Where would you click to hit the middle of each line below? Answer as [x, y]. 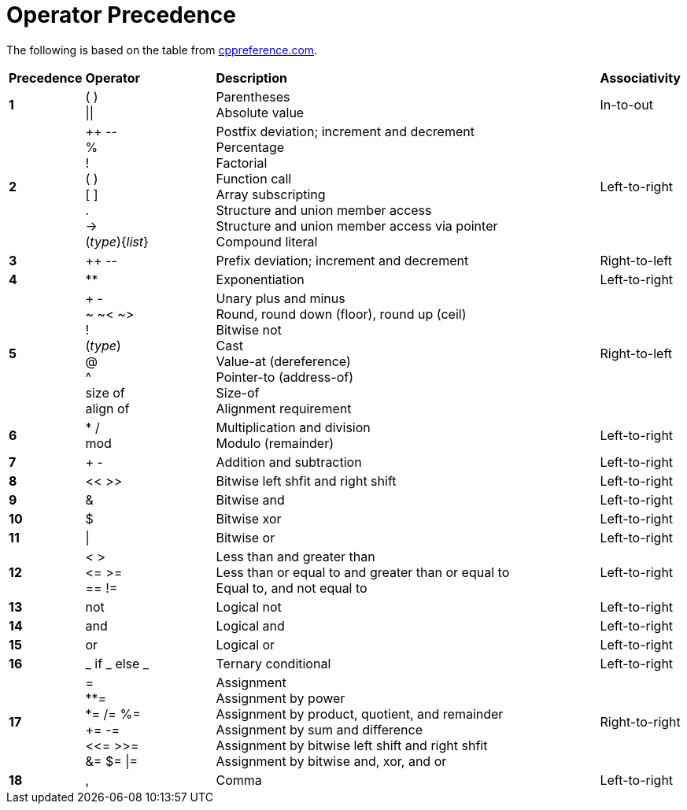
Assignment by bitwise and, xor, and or [331, 761]
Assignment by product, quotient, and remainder [360, 714]
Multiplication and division [293, 427]
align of [107, 408]
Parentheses [253, 96]
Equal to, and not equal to [292, 588]
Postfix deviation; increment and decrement [345, 131]
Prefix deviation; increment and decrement [342, 260]
